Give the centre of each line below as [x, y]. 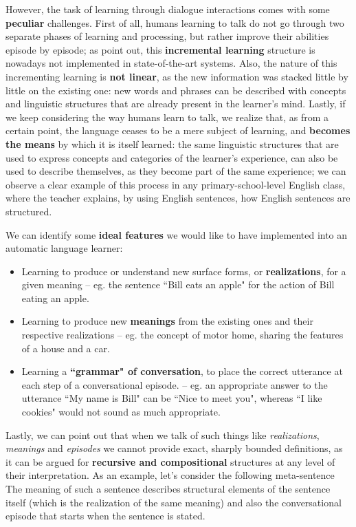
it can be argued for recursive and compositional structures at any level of [170, 461]
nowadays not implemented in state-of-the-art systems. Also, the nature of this [171, 63]
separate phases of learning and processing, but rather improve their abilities [167, 36]
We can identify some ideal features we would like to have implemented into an [177, 234]
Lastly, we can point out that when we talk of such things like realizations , [163, 434]
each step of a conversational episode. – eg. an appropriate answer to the [175, 384]
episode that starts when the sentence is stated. [105, 516]
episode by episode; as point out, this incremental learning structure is [160, 49]
